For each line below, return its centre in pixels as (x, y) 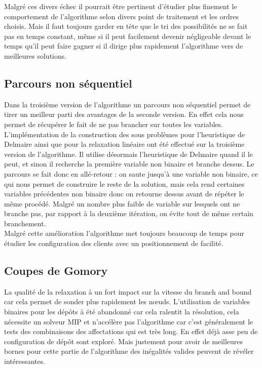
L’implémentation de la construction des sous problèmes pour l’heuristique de (124, 134)
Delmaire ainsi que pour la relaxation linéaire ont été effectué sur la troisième (124, 144)
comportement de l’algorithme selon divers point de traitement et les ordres (121, 16)
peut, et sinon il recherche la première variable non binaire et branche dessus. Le (129, 164)
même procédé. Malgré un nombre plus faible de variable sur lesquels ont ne (122, 203)
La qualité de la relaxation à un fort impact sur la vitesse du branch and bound (128, 291)
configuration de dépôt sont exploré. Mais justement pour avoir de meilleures (124, 341)
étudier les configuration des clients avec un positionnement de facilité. (114, 243)
